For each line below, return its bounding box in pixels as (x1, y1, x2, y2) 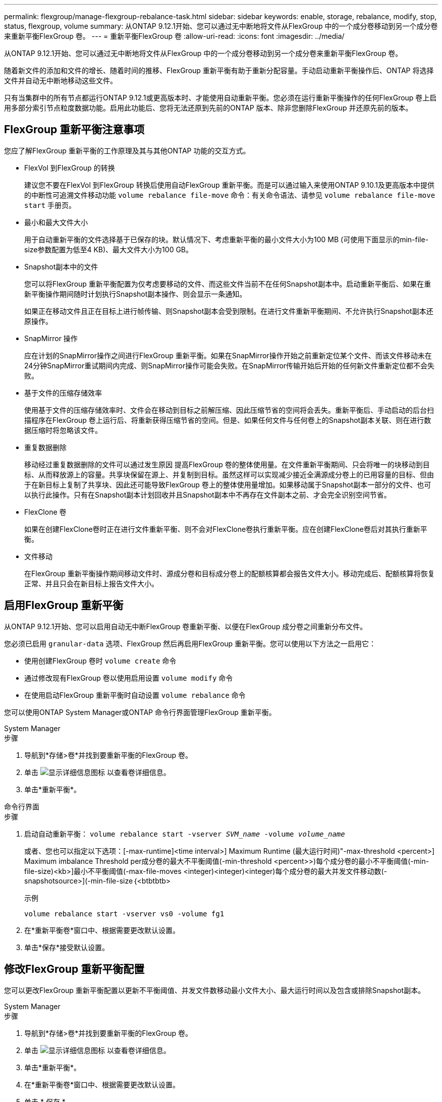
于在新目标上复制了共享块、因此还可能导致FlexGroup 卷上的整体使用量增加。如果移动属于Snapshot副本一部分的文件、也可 (24, 480, 431, 489)
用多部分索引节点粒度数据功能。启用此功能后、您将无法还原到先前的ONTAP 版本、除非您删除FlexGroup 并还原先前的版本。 (4, 103, 413, 112)
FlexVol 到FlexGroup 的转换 (24, 163, 115, 172)
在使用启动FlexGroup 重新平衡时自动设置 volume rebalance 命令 (24, 690, 246, 699)
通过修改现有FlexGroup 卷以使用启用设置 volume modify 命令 (24, 673, 233, 682)
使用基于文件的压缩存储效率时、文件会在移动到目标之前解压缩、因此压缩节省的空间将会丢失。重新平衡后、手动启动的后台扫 (24, 405, 434, 414)
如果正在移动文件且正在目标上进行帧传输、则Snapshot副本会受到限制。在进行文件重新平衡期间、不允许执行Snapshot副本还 (24, 306, 433, 315)
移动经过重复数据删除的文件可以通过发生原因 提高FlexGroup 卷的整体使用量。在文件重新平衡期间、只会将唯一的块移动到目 (24, 460, 430, 469)
